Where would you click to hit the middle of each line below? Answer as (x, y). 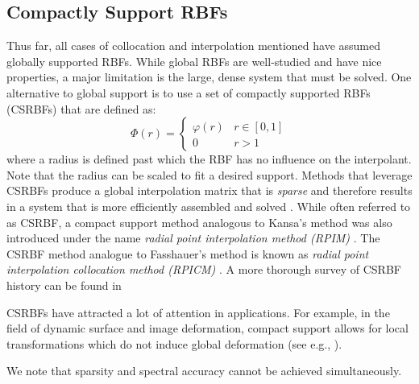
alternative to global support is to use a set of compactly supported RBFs (189, 92)
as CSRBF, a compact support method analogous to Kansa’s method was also (199, 222)
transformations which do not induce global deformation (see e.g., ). (174, 343)
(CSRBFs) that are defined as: (81, 108)
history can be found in (64, 285)
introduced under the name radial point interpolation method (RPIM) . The (193, 238)
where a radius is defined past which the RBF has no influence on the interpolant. (209, 159)
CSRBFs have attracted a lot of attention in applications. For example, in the (198, 312)
